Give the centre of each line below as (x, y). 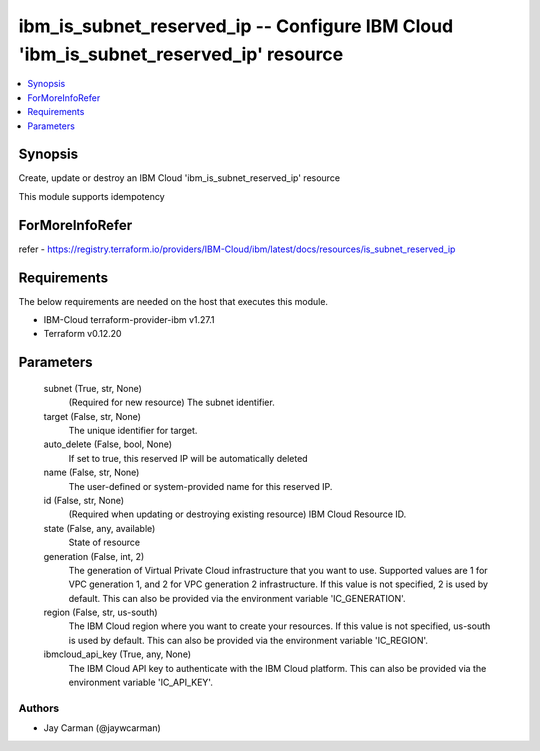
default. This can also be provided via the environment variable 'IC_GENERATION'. (237, 598)
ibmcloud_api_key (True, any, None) (117, 654)
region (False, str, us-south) (101, 612)
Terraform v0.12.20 (82, 334)
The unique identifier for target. (133, 430)
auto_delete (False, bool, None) (108, 444)
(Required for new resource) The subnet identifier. (171, 402)
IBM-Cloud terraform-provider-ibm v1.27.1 (129, 320)
